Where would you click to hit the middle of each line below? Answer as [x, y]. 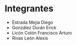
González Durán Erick [34, 27]
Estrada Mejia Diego [32, 22]
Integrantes [29, 9]
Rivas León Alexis [30, 38]
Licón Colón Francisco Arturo [42, 33]
